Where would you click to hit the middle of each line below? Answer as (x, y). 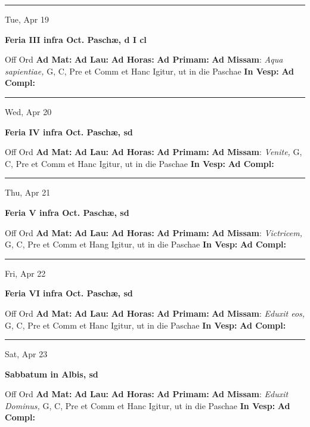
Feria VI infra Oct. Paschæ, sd (69, 293)
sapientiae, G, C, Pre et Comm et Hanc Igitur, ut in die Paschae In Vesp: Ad (150, 71)
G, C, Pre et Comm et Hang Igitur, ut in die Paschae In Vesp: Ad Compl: (146, 244)
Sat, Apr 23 (26, 354)
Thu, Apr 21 (28, 192)
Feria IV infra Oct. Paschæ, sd (69, 131)
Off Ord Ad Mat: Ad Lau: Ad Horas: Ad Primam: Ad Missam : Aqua (144, 59)
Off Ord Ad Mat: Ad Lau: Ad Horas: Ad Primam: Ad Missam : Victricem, (154, 232)
